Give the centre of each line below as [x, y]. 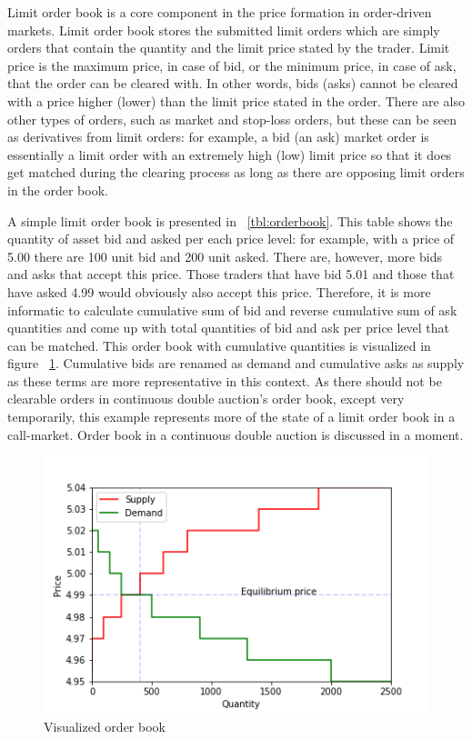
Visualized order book [105, 726]
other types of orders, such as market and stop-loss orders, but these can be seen [232, 119]
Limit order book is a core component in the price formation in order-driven [220, 12]
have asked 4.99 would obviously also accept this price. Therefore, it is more [219, 291]
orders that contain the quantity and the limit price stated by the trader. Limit [229, 48]
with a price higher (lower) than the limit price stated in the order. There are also [236, 100]
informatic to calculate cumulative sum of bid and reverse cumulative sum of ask [232, 310]
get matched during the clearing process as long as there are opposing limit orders [236, 172]
